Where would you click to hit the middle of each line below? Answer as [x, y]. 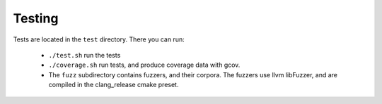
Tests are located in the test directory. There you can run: [99, 39]
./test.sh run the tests [85, 55]
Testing [36, 18]
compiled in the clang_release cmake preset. [114, 85]
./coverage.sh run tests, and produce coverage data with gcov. [144, 65]
